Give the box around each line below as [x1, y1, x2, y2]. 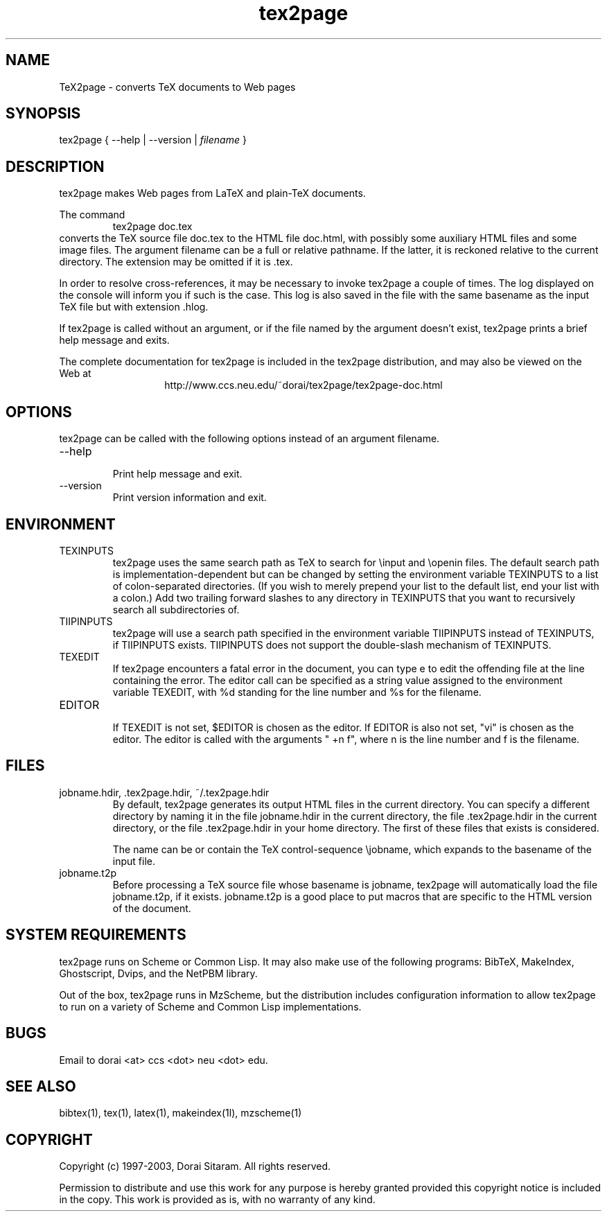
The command [59, 209, 125, 221]
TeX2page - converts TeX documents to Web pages [59, 80, 296, 93]
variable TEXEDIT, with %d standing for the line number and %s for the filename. [112, 685, 482, 698]
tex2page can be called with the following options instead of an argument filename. [59, 432, 440, 445]
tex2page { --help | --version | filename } [59, 134, 247, 146]
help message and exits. [59, 334, 170, 347]
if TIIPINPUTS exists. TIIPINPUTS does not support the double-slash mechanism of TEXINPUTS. [112, 638, 552, 651]
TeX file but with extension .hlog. [59, 301, 209, 313]
